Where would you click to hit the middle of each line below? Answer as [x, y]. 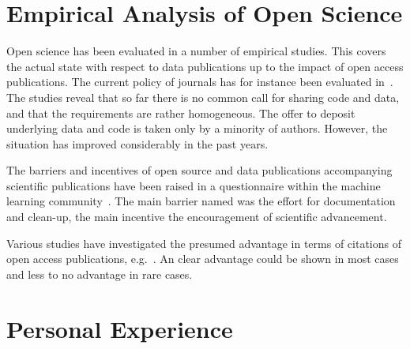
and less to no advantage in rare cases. [100, 274]
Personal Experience [120, 328]
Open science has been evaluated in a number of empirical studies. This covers [196, 51]
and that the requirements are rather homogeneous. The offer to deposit [181, 113]
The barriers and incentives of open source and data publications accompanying [199, 170]
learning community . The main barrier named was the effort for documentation [201, 201]
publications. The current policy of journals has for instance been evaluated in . [200, 82]
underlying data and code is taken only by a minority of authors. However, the [197, 128]
